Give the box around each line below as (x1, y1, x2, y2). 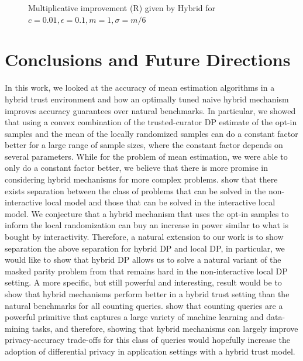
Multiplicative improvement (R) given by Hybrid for (28, 2, 216, 13)
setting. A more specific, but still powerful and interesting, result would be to (5, 276, 282, 288)
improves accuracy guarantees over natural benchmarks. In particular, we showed (5, 104, 296, 116)
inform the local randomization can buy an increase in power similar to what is (5, 219, 288, 231)
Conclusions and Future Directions (5, 47, 291, 71)
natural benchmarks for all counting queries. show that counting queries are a (5, 299, 283, 311)
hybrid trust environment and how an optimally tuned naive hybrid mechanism (5, 92, 289, 105)
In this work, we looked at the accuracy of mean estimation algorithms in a (5, 81, 275, 94)
